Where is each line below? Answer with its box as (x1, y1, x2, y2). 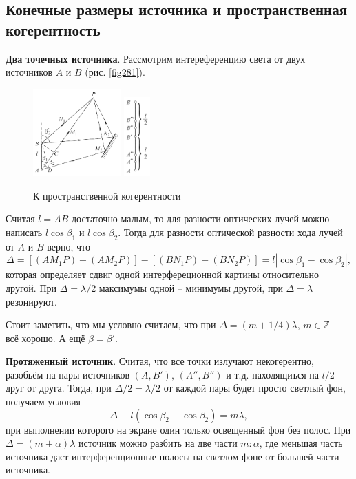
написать (6, 224, 43, 239)
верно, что (47, 239, 91, 253)
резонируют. (6, 294, 57, 308)
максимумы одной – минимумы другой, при (98, 280, 283, 295)
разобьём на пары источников (6, 367, 130, 381)
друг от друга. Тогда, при (6, 381, 112, 395)
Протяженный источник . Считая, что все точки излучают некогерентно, (6, 354, 314, 368)
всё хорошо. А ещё (6, 330, 85, 345)
